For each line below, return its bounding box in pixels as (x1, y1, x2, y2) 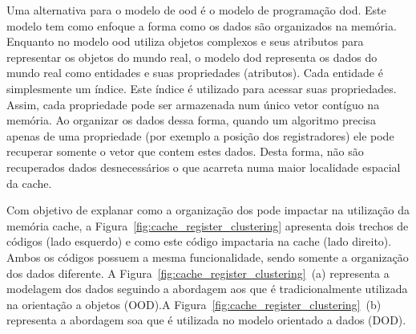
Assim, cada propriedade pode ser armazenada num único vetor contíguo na (6, 96, 380, 112)
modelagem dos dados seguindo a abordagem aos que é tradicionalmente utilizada (6, 280, 408, 297)
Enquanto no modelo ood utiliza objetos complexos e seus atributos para (6, 33, 364, 50)
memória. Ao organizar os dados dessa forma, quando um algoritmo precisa (6, 112, 377, 128)
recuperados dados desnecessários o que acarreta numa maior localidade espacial (6, 158, 401, 175)
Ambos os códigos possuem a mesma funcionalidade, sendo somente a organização (6, 248, 409, 265)
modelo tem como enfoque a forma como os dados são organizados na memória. (6, 17, 397, 34)
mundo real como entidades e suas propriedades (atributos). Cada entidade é (6, 64, 383, 81)
